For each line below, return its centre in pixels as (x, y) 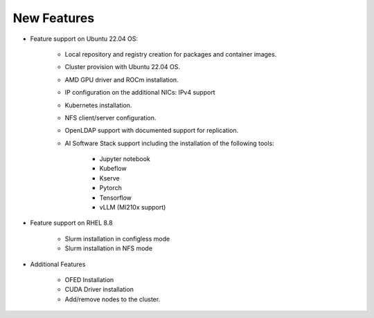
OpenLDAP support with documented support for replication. (152, 131)
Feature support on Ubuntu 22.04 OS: (84, 39)
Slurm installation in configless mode (117, 238)
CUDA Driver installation (99, 290)
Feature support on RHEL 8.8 (72, 223)
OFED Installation (89, 279)
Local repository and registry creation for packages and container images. (171, 54)
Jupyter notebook (125, 159)
